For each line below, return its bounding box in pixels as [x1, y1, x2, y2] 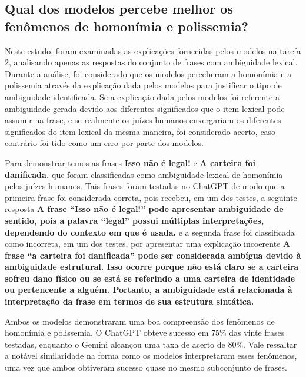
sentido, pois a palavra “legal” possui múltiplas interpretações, [5, 214, 264, 226]
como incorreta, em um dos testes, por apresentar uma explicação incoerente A [5, 237, 291, 250]
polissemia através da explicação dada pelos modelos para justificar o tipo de [5, 79, 282, 91]
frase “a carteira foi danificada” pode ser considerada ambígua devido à [5, 249, 301, 261]
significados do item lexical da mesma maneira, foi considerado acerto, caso [5, 125, 276, 137]
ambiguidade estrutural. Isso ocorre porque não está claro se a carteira [5, 260, 299, 273]
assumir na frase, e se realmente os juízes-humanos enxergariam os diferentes [5, 114, 281, 126]
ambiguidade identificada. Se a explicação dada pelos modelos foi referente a [5, 90, 280, 102]
